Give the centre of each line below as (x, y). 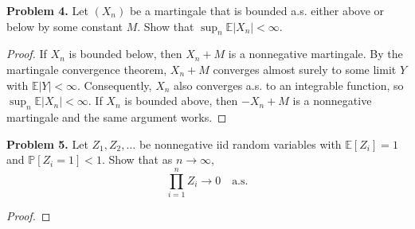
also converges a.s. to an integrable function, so (289, 85)
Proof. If (27, 54)
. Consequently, (115, 85)
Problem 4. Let (47, 10)
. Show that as (137, 159)
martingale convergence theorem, (87, 69)
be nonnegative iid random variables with (240, 144)
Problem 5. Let (47, 144)
